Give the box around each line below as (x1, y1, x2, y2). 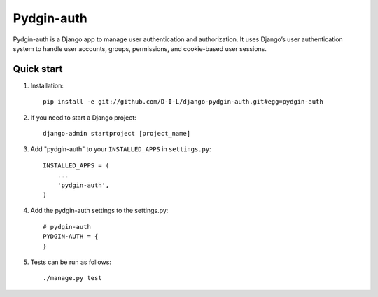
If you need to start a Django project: (30, 113, 136, 122)
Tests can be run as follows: (30, 258, 112, 266)
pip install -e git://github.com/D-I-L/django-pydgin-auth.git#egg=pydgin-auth (43, 98, 323, 106)
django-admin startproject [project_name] (43, 130, 191, 138)
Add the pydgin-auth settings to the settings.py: (30, 207, 169, 215)
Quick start (13, 63, 63, 75)
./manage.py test (43, 274, 102, 282)
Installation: (30, 81, 64, 90)
